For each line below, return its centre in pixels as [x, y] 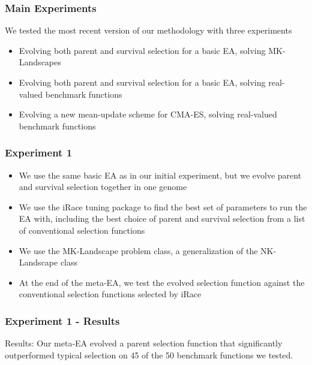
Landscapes [40, 62]
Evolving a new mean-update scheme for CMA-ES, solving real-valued [148, 114]
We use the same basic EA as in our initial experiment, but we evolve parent [160, 175]
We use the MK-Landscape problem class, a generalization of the [138, 250]
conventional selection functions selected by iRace [110, 294]
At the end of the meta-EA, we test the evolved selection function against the [162, 282]
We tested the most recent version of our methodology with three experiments [148, 30]
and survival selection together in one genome [103, 187]
